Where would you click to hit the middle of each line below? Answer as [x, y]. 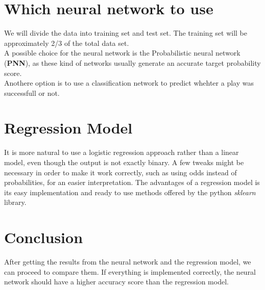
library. [15, 202]
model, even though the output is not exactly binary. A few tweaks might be [124, 162]
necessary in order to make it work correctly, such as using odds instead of [121, 172]
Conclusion [44, 237]
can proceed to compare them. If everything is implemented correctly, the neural [130, 271]
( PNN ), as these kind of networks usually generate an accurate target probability [132, 62]
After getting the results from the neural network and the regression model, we [128, 262]
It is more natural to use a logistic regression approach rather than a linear [122, 152]
